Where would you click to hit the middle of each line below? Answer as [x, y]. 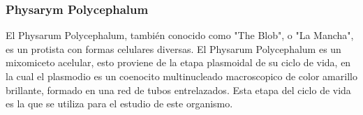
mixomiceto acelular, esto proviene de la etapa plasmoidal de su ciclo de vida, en [178, 62]
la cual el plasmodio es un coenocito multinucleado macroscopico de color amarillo [181, 76]
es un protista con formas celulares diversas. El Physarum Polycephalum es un [173, 48]
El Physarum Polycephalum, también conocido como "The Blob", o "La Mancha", [180, 35]
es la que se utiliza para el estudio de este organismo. [119, 103]
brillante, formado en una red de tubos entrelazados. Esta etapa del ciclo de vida [178, 90]
